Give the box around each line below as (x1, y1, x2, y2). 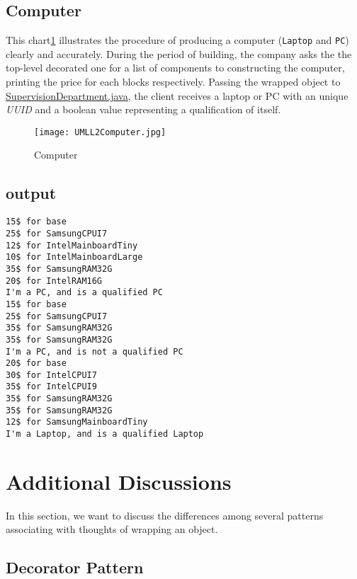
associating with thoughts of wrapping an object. (6, 522, 218, 537)
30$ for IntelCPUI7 (6, 369, 97, 380)
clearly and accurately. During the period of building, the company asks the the (6, 46, 352, 61)
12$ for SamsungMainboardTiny (6, 417, 148, 428)
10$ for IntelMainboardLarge (6, 252, 143, 263)
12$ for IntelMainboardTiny (6, 240, 138, 251)
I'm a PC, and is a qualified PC (6, 287, 163, 298)
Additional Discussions (6, 466, 232, 495)
